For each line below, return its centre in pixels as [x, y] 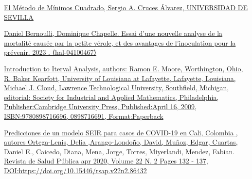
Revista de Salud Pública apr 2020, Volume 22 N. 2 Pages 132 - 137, [106, 161]
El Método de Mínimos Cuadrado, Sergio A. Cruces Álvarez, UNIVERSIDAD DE [126, 7]
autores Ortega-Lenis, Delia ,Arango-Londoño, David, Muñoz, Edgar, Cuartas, [121, 142]
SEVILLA [19, 17]
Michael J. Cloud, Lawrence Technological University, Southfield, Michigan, [117, 88]
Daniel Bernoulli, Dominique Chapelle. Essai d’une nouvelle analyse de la [113, 33]
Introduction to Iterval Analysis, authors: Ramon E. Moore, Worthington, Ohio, [124, 68]
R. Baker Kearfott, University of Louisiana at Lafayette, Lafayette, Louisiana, [120, 78]
